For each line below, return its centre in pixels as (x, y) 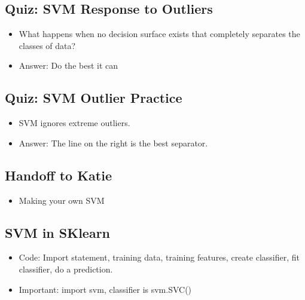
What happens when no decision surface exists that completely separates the (159, 34)
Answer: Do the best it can (68, 65)
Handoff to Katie (59, 175)
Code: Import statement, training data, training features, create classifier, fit (159, 257)
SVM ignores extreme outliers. (74, 123)
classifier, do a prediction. (66, 269)
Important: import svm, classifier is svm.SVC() (105, 289)
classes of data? (47, 45)
